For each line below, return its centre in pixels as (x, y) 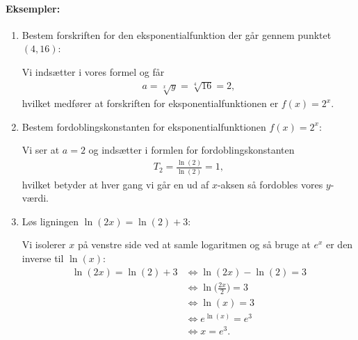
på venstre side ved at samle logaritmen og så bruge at (194, 244)
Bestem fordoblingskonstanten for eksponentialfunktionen (144, 126)
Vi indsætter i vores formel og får (93, 71)
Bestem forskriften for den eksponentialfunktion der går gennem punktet (177, 34)
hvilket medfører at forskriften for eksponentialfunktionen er (150, 103)
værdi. (35, 198)
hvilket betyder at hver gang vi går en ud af (115, 184)
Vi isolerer (44, 244)
